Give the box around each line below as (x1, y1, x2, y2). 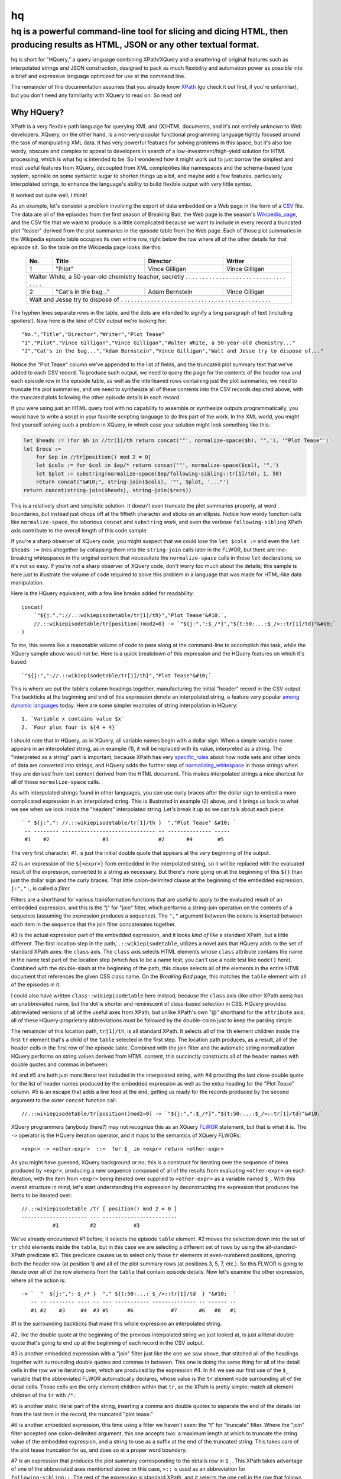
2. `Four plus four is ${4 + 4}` (21, 724, 118, 731)
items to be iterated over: (11, 1192, 72, 1199)
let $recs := (23, 445, 61, 452)
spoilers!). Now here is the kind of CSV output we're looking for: (11, 317, 167, 324)
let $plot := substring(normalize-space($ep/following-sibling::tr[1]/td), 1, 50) (35, 470, 282, 477)
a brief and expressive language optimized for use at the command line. (11, 73, 186, 80)
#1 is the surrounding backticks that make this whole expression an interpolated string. (11, 1320, 222, 1328)
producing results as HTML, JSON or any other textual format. (11, 39, 259, 50)
